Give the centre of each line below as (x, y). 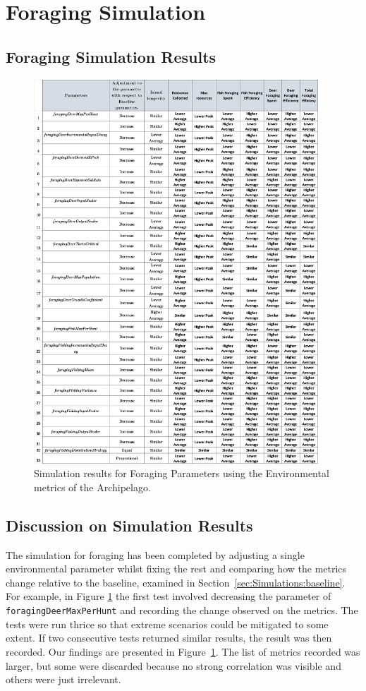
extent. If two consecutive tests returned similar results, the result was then (169, 638)
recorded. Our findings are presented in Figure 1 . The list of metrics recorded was (183, 651)
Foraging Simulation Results (111, 56)
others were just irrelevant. (63, 679)
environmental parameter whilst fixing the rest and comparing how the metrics (176, 569)
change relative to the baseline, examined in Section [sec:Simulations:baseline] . (176, 582)
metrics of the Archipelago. (92, 487)
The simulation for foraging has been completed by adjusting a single (155, 554)
